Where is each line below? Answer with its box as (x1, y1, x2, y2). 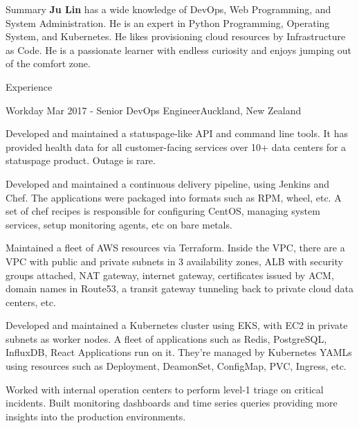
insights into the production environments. (6, 409, 186, 423)
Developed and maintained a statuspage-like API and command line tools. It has (6, 126, 348, 141)
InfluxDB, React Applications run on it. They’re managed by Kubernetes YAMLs (6, 345, 352, 359)
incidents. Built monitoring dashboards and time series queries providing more (6, 395, 338, 410)
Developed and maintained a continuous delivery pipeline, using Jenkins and (6, 176, 330, 190)
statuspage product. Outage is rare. (6, 153, 156, 168)
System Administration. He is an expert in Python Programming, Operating (6, 15, 330, 30)
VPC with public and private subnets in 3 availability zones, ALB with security (6, 253, 343, 268)
